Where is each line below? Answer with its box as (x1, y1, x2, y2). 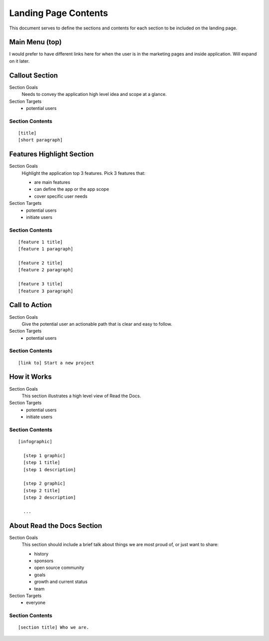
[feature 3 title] (18, 281, 63, 287)
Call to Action (9, 301, 52, 309)
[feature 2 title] (18, 260, 63, 266)
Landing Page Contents (9, 7, 108, 18)
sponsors (34, 558, 54, 564)
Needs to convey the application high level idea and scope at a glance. (21, 91, 167, 97)
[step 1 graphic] (23, 453, 66, 458)
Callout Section (9, 71, 58, 79)
